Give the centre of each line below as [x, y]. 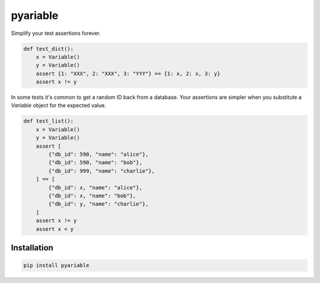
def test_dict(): [49, 49]
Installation [32, 248]
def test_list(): [49, 121]
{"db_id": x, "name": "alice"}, [95, 187]
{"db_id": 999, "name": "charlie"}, [102, 171]
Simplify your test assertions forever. [56, 33]
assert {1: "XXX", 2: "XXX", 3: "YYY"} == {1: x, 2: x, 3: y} [128, 73]
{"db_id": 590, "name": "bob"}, [95, 163]
